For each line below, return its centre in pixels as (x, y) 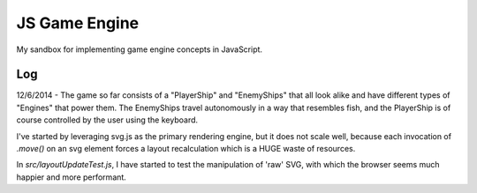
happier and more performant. (72, 177)
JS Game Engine (78, 23)
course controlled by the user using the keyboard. (107, 120)
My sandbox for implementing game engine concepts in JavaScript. (140, 49)
